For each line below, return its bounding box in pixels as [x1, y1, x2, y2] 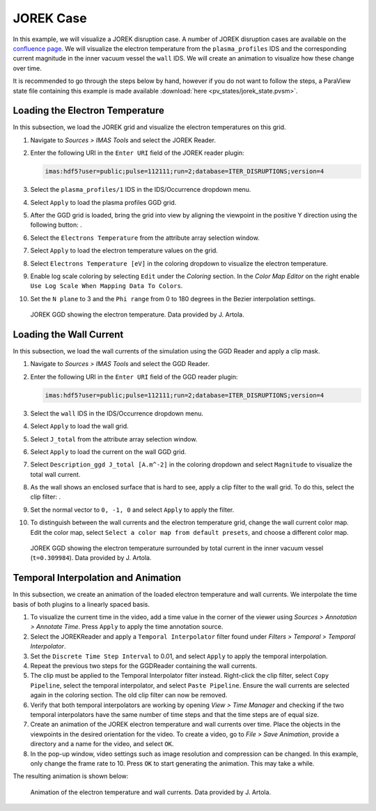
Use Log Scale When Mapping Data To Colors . [30, 282, 183, 290]
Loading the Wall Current [13, 328, 124, 340]
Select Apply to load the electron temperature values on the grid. [30, 246, 219, 255]
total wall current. [30, 470, 81, 478]
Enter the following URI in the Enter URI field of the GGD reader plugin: [30, 372, 238, 381]
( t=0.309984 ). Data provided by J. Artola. [30, 554, 152, 562]
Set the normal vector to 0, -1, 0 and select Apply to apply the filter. [30, 506, 235, 514]
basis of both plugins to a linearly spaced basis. [13, 600, 150, 608]
